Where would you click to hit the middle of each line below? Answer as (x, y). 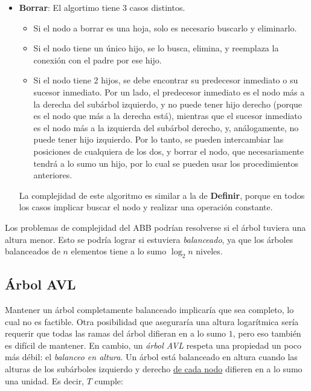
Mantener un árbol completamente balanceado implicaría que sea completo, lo (149, 310)
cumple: (109, 380)
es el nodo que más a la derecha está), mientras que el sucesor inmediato (168, 116)
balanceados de (33, 251)
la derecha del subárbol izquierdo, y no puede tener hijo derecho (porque (168, 104)
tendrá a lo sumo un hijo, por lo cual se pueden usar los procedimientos (166, 163)
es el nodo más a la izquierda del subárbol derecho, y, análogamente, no (166, 127)
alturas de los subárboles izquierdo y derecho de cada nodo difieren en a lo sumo (154, 369)
